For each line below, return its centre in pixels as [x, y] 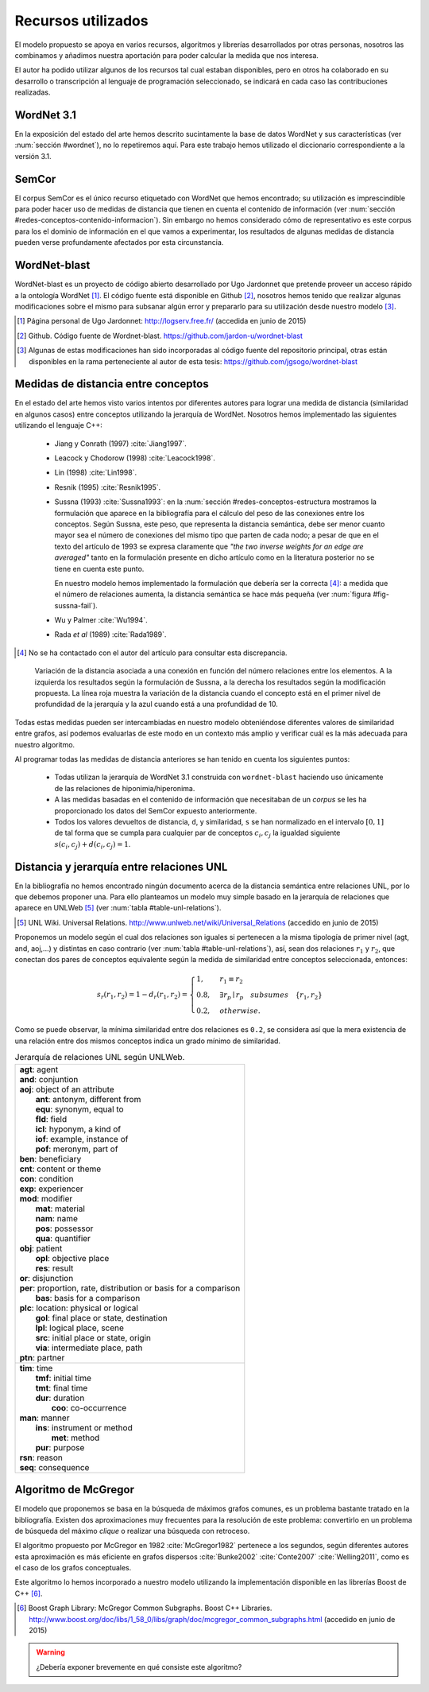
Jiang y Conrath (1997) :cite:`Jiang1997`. [120, 443]
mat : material [60, 1209]
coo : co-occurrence [89, 1407]
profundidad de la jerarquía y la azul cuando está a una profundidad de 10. [156, 704]
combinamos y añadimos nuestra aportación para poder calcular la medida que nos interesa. [167, 55]
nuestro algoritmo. [45, 744]
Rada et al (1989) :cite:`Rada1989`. [110, 634]
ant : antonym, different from [88, 1099]
